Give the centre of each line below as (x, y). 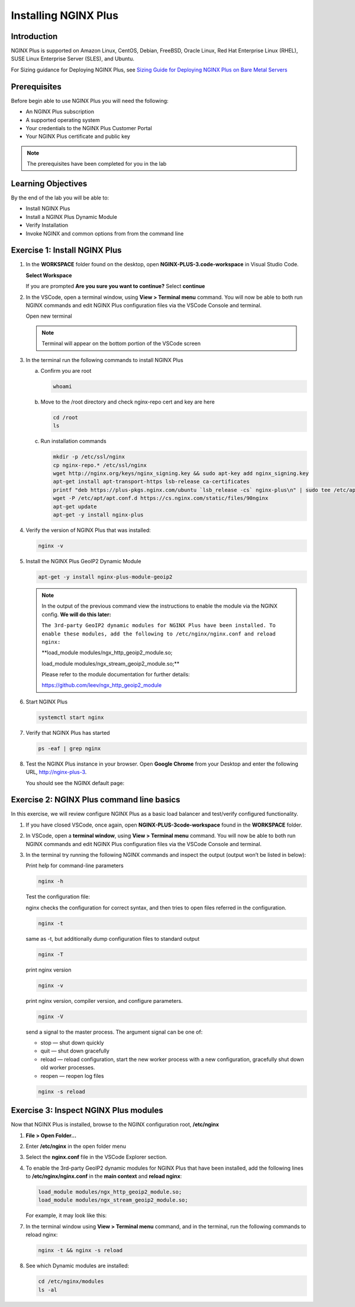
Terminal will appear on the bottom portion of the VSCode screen (121, 344)
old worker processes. (68, 1067)
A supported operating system (63, 120)
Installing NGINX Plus (64, 15)
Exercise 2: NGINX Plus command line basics (96, 800)
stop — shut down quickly (72, 1043)
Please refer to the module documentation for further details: (116, 675)
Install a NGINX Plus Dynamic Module (72, 217)
